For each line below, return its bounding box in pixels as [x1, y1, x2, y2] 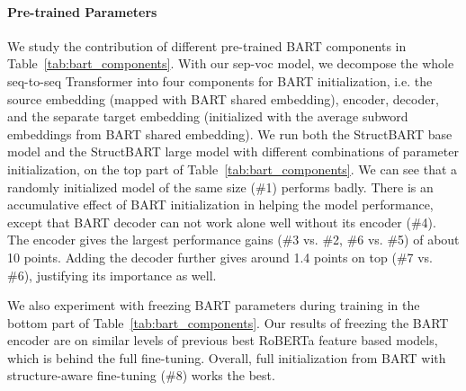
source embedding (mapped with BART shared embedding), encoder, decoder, [7, 89, 439, 108]
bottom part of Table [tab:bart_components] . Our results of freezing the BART [7, 313, 449, 332]
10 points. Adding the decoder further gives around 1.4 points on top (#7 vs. [7, 247, 434, 266]
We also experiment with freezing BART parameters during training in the [7, 296, 420, 315]
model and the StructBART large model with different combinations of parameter [7, 142, 459, 161]
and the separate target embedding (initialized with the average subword [7, 107, 408, 126]
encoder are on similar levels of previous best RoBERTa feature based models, [7, 331, 438, 350]
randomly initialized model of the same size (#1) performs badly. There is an [7, 177, 434, 196]
